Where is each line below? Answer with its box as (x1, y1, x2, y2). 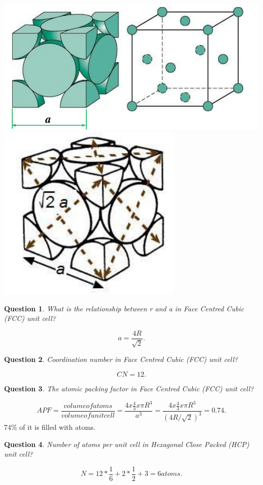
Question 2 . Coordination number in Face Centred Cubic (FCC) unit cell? (4, 354, 238, 365)
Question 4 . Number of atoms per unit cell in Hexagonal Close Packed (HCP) (4, 438, 249, 449)
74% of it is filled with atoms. (4, 422, 96, 432)
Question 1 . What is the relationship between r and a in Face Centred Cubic (4, 303, 244, 313)
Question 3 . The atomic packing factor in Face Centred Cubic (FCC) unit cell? (4, 383, 254, 393)
